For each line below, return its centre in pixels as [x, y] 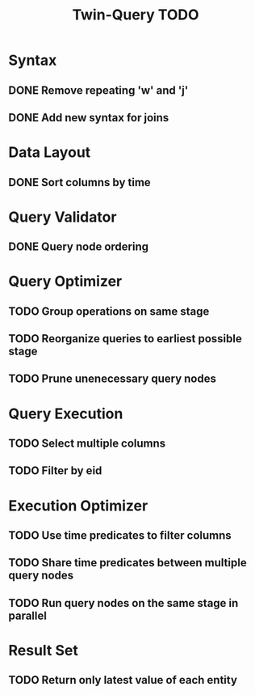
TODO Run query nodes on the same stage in [123, 603]
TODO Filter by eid [55, 471]
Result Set [43, 651]
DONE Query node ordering [79, 247]
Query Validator [63, 217]
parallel [27, 615]
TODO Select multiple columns [87, 444]
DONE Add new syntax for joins [89, 118]
